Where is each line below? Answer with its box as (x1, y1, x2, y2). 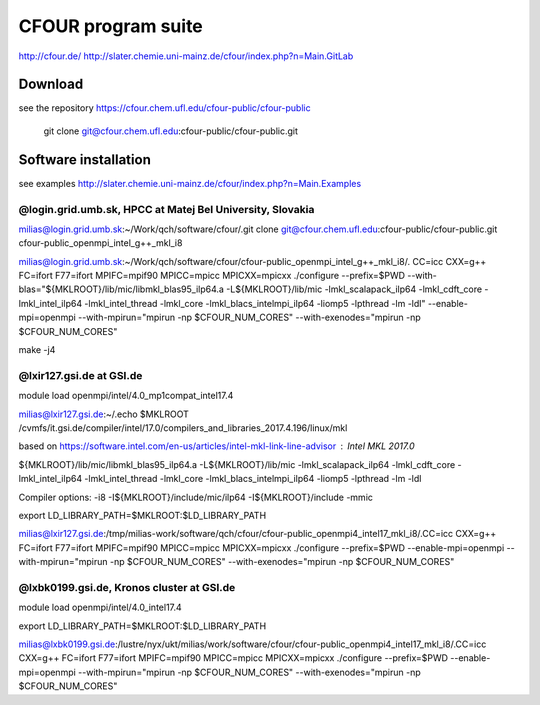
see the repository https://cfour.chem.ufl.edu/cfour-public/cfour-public (18, 102, 311, 114)
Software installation (18, 151, 152, 168)
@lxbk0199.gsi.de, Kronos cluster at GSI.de (18, 580, 236, 594)
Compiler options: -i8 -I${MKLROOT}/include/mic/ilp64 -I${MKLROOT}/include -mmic (18, 491, 374, 503)
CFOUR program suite (18, 15, 204, 37)
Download (18, 76, 84, 93)
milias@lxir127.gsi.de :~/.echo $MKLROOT (18, 408, 190, 420)
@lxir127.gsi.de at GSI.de (18, 368, 143, 382)
